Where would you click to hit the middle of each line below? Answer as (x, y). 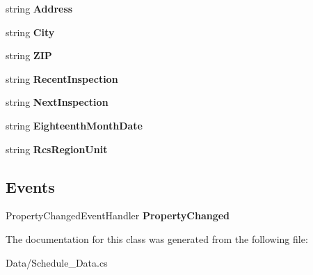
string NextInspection (57, 102)
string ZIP (29, 55)
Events (30, 186)
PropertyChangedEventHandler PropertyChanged (118, 215)
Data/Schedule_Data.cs (57, 262)
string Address (39, 8)
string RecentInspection (62, 78)
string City (30, 32)
